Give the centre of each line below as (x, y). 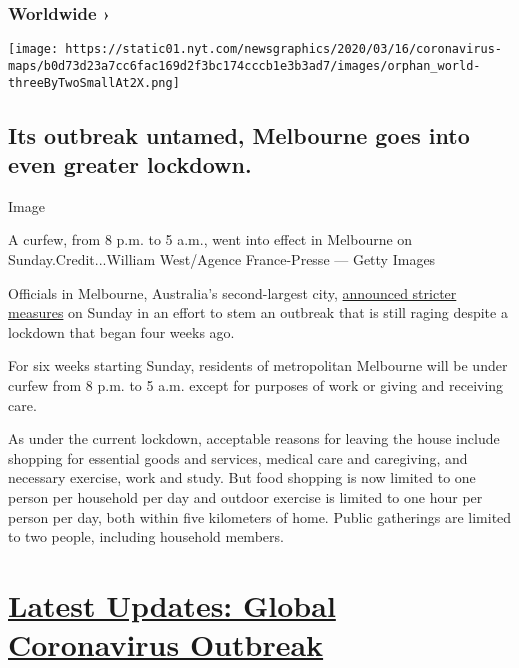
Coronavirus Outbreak (166, 644)
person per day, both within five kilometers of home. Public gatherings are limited (260, 516)
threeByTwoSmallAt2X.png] (94, 82)
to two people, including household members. (146, 536)
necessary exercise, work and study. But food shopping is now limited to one (242, 477)
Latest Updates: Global (172, 604)
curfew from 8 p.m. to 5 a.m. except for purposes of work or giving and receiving (256, 384)
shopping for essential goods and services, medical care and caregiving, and (238, 457)
